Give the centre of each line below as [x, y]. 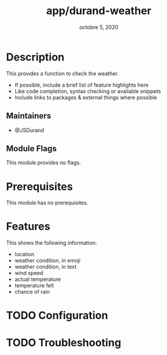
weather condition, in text [46, 267]
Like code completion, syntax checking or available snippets [88, 91]
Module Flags [31, 148]
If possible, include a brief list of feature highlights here [81, 85]
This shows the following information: [51, 243]
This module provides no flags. [44, 162]
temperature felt [34, 286]
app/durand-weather [99, 11]
